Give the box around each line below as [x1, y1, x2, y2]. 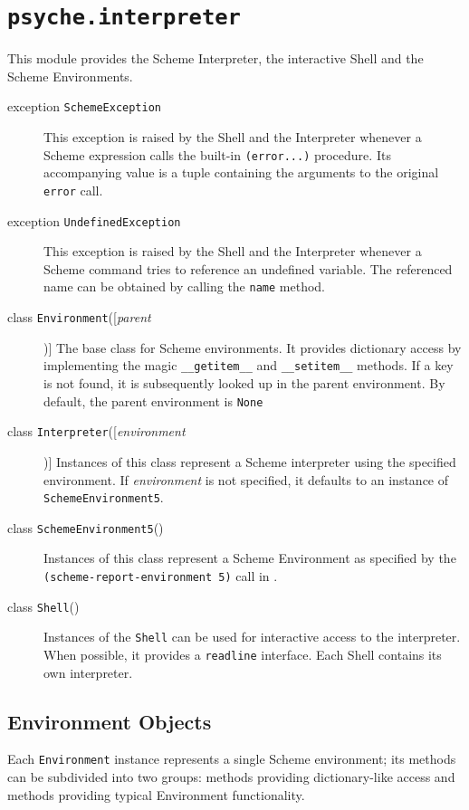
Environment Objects [7, 707, 212, 735]
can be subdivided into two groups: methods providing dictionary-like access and [7, 767, 455, 786]
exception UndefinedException [7, 211, 181, 230]
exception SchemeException [7, 97, 161, 116]
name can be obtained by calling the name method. [43, 277, 325, 296]
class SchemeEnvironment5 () [7, 518, 164, 537]
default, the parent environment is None [43, 391, 263, 410]
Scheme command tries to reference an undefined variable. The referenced [43, 259, 453, 278]
